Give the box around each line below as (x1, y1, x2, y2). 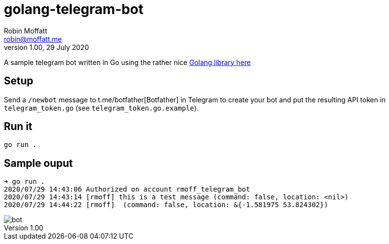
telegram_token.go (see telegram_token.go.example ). (4, 103, 199, 112)
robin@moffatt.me (4, 34, 62, 43)
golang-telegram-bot (4, 1, 144, 17)
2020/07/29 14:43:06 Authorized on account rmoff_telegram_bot (4, 185, 250, 194)
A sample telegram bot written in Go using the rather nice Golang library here (4, 58, 251, 66)
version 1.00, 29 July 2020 (4, 43, 89, 51)
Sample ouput (4, 157, 73, 169)
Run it (4, 120, 33, 133)
